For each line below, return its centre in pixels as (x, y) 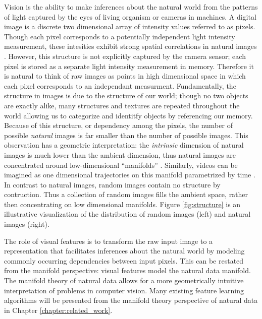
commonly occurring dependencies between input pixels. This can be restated (124, 260)
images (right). (27, 224)
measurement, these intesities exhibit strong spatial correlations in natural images (130, 46)
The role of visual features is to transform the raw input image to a (109, 241)
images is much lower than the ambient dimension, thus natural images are (120, 154)
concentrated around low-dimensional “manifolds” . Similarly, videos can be (121, 165)
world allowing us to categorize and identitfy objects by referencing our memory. (128, 115)
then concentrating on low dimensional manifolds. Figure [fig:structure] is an (122, 204)
